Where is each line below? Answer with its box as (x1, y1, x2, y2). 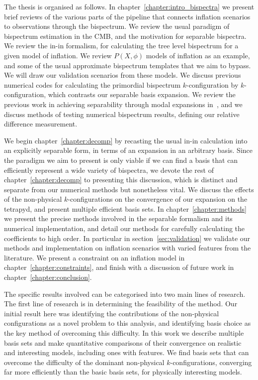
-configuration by (186, 79, 239, 90)
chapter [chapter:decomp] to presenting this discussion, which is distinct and (4, 174, 238, 185)
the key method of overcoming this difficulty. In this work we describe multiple (4, 328, 244, 338)
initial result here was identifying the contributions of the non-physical (4, 308, 219, 318)
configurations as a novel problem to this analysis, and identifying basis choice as (4, 318, 251, 328)
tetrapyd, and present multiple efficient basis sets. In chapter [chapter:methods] (4, 203, 247, 214)
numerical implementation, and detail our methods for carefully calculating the (4, 223, 245, 234)
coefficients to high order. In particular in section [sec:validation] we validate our (4, 233, 251, 243)
